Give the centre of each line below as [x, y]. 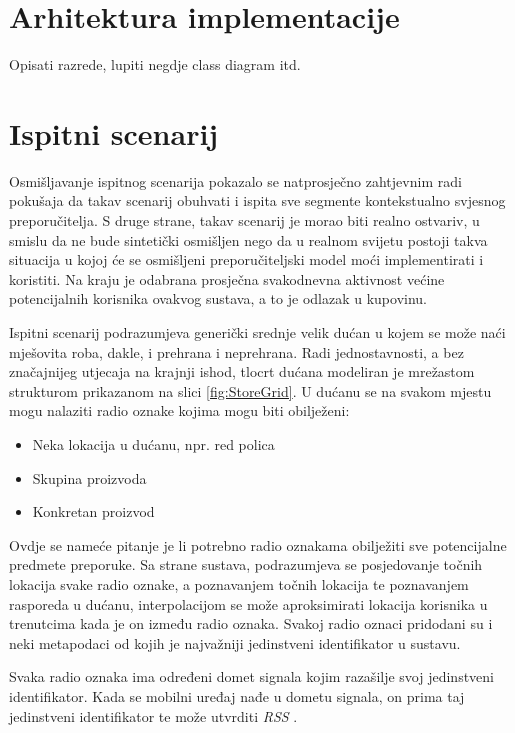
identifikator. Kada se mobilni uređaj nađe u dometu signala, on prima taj [237, 695]
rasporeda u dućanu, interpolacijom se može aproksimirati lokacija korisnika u [248, 603]
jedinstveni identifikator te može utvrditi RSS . [153, 715]
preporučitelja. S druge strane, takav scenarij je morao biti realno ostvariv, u [244, 220]
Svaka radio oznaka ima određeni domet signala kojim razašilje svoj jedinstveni [251, 676]
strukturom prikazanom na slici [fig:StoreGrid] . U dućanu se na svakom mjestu [250, 390]
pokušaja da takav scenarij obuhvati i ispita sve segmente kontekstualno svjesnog [257, 200]
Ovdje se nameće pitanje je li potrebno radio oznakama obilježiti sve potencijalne [258, 544]
